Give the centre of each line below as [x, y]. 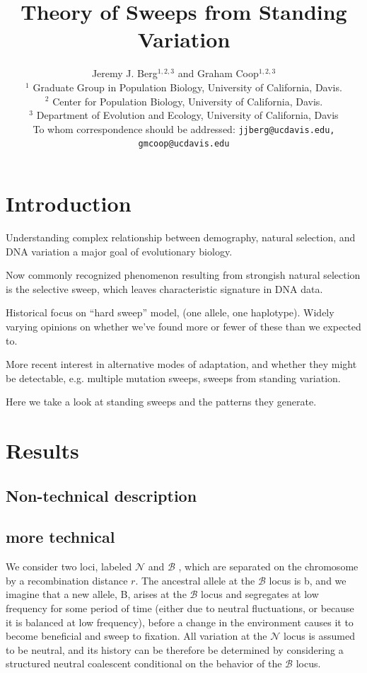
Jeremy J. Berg [124, 73]
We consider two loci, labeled [69, 566]
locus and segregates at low [260, 594]
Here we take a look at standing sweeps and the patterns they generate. [161, 402]
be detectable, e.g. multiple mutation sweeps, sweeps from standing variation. [173, 378]
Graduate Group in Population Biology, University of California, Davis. [187, 87]
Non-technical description [101, 495]
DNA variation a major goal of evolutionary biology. [119, 251]
